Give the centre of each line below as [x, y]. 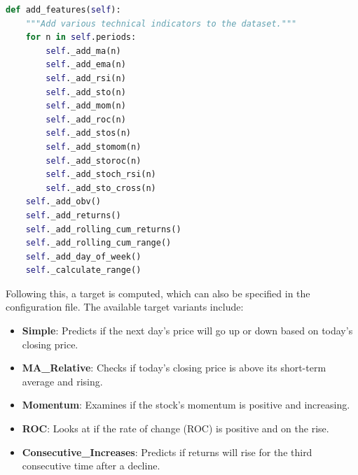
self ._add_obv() [63, 202]
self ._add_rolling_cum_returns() [103, 229]
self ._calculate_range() [83, 270]
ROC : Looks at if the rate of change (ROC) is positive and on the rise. [175, 428]
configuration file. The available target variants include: [125, 307]
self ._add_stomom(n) [94, 147]
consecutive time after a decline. [91, 466]
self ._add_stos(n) [88, 133]
